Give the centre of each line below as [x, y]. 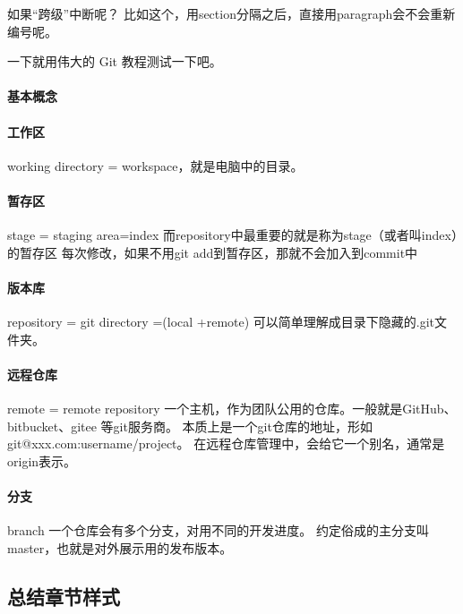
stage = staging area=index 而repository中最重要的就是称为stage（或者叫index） [232, 235]
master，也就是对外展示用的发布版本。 [120, 547]
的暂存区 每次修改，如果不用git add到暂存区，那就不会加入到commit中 [213, 252]
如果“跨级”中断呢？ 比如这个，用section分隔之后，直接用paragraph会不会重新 [231, 13]
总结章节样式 [64, 596]
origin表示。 [42, 460]
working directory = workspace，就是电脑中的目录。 [155, 165]
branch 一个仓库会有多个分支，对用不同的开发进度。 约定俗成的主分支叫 [218, 530]
